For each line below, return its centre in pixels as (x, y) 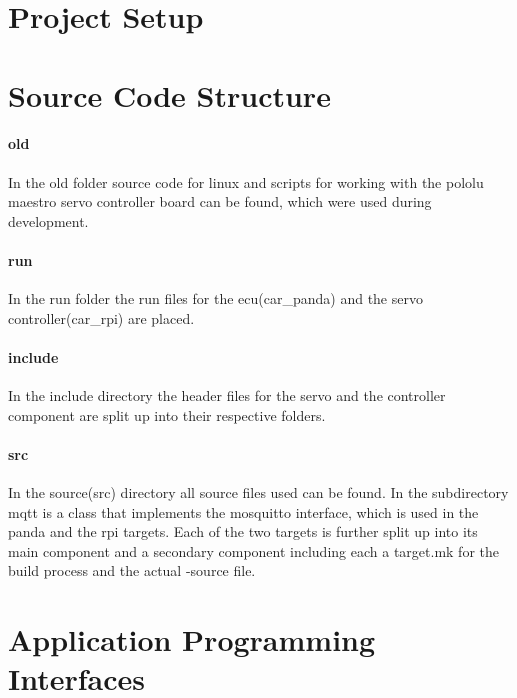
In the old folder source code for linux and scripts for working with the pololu (246, 181)
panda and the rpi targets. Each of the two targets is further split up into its (243, 531)
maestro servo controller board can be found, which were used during (220, 201)
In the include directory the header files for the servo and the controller (227, 395)
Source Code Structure (169, 94)
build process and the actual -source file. (132, 570)
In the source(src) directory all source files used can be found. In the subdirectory (258, 492)
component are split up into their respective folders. (167, 414)
